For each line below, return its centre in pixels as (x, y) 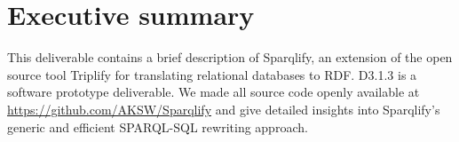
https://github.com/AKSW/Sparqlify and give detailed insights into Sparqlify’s (224, 109)
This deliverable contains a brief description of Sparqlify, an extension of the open (230, 57)
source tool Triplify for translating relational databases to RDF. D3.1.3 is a (212, 74)
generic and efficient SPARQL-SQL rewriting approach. (158, 126)
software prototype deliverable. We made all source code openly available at (214, 92)
